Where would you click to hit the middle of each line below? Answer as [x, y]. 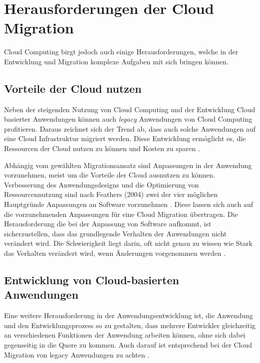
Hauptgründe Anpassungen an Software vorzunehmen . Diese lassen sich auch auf [129, 204]
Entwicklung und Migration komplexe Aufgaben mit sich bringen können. [116, 61]
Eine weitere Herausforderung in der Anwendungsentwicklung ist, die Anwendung [129, 315]
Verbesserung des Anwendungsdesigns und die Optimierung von [102, 184]
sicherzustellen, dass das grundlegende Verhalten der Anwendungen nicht [116, 233]
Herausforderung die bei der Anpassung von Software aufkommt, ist [108, 224]
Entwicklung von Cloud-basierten [92, 280]
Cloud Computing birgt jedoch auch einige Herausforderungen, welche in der [121, 52]
